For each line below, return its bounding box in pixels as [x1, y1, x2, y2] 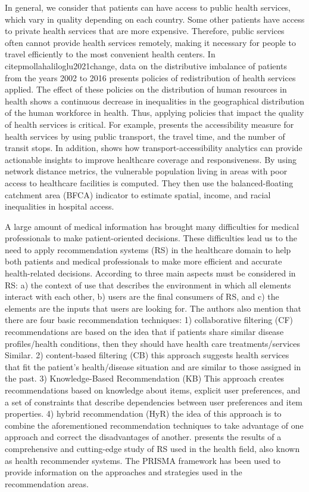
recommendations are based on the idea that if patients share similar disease [5, 325, 284, 338]
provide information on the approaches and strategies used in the [5, 466, 242, 478]
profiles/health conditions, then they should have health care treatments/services [5, 337, 301, 349]
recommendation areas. [5, 477, 89, 490]
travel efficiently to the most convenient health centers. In [5, 48, 216, 60]
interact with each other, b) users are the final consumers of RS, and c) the [5, 290, 279, 303]
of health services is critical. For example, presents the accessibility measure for [5, 118, 294, 130]
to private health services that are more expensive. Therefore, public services [5, 24, 285, 37]
